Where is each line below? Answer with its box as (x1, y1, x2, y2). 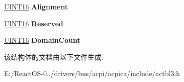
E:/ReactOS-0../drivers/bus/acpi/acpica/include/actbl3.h (4, 68, 180, 79)
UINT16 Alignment (4, 1, 68, 11)
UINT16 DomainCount (4, 35, 81, 45)
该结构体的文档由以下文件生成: (4, 51, 103, 62)
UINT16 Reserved (4, 18, 64, 28)
